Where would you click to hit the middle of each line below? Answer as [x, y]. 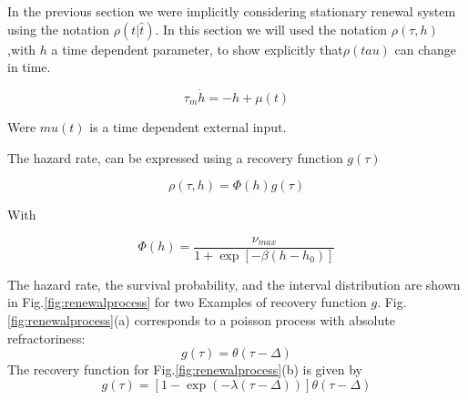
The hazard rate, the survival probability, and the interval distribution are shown [234, 284]
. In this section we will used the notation [271, 29]
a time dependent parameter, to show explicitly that [197, 49]
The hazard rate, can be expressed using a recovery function [175, 157]
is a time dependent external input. [188, 127]
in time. [29, 67]
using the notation [59, 29]
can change [425, 49]
